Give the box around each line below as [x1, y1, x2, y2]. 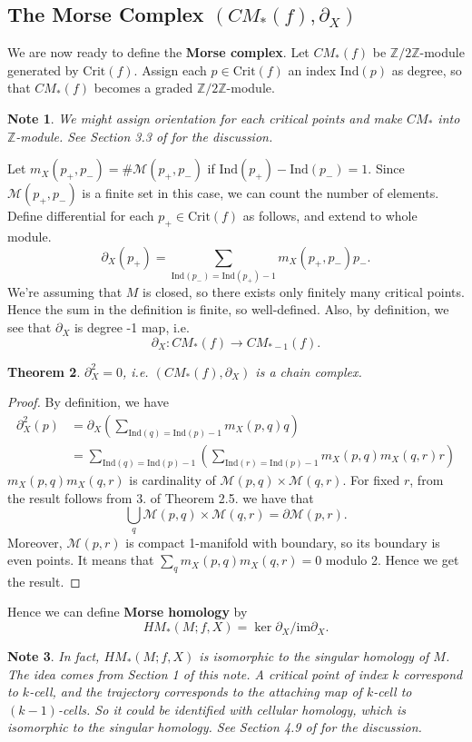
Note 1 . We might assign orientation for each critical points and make [7, 108, 403, 127]
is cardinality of [129, 470, 216, 489]
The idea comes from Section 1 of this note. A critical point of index [7, 664, 388, 683]
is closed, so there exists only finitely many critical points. [143, 282, 465, 301]
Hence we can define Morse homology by [7, 602, 248, 621]
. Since [368, 159, 405, 178]
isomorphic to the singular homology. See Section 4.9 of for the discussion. [7, 717, 422, 737]
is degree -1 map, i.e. [74, 318, 190, 337]
